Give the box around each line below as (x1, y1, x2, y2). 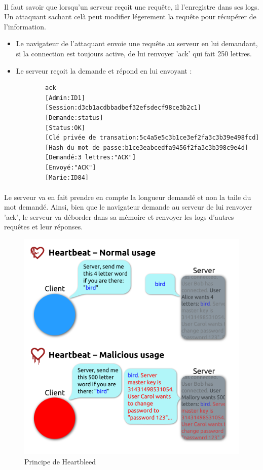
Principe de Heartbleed (24, 456, 96, 466)
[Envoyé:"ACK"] (45, 163, 96, 171)
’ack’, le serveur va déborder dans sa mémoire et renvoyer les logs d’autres (4, 211, 234, 222)
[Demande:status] (45, 114, 103, 121)
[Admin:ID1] (45, 94, 85, 102)
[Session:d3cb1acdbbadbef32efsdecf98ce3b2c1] (45, 104, 201, 112)
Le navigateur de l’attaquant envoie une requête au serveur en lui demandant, (16, 38, 258, 49)
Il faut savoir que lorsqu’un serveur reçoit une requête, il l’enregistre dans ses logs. (4, 1, 259, 12)
